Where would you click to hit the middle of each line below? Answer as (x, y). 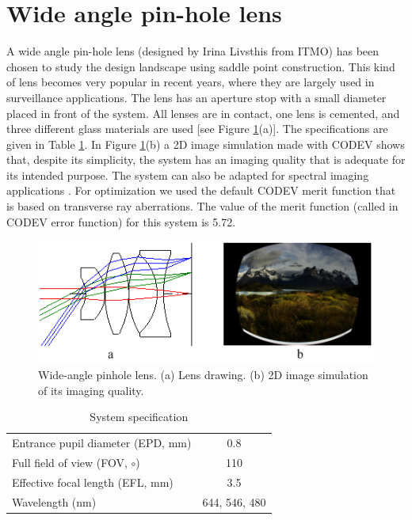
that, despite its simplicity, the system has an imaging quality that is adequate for (206, 159)
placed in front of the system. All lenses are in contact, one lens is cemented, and (203, 113)
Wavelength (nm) (54, 501)
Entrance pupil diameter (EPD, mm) (102, 443)
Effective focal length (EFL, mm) (93, 482)
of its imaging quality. (91, 390)
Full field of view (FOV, (70, 462)
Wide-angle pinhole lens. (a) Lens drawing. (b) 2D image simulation (203, 375)
